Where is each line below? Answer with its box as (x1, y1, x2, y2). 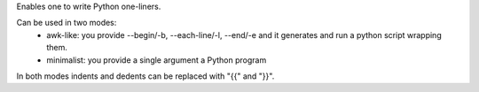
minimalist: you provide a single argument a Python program (46, 54, 267, 65)
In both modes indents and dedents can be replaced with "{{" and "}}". (16, 71, 275, 81)
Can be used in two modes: (16, 18, 117, 28)
